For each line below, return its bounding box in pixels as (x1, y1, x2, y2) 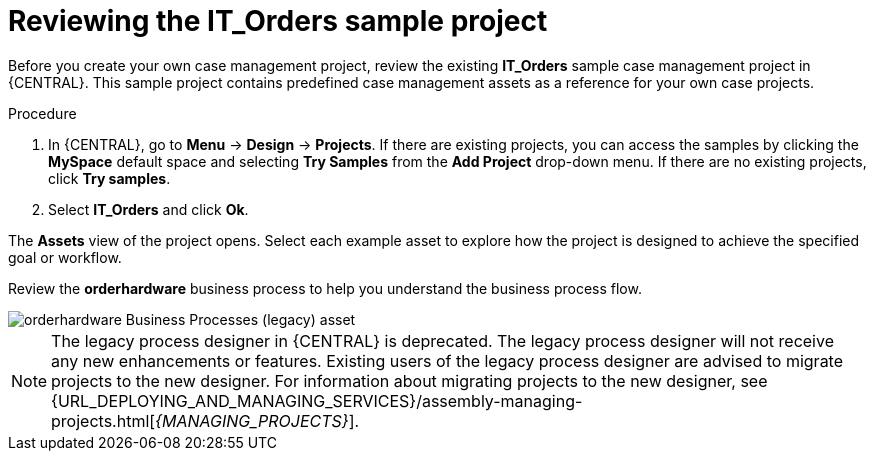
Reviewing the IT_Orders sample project (8, 4, 548, 38)
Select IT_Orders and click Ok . (48, 200, 249, 218)
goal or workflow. (8, 248, 122, 266)
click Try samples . (48, 169, 171, 187)
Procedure (8, 104, 77, 122)
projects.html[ (51, 410, 156, 431)
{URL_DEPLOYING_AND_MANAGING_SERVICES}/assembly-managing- (51, 390, 583, 411)
